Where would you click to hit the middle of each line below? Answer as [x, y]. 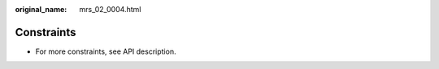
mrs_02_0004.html [110, 9]
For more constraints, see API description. [106, 51]
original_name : [41, 9]
